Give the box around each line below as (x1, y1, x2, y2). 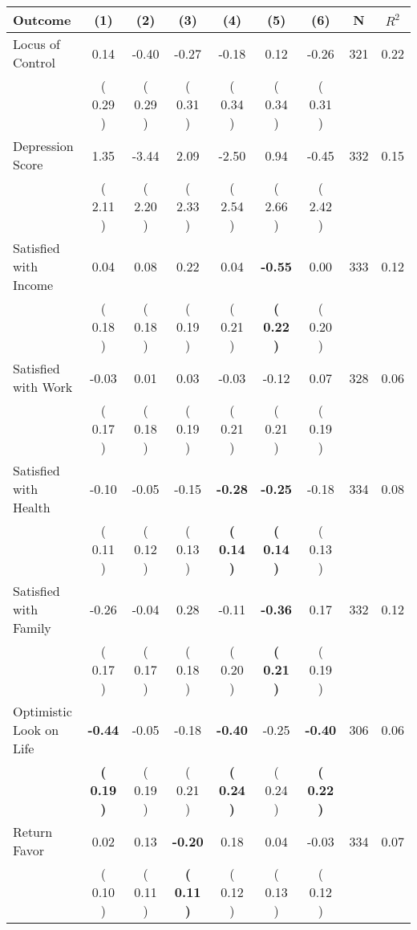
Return (13, 822, 53, 841)
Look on (13, 720, 59, 739)
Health (13, 498, 51, 516)
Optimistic (13, 702, 72, 720)
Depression (13, 137, 74, 155)
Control (13, 53, 55, 71)
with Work (13, 377, 73, 396)
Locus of (13, 35, 60, 53)
